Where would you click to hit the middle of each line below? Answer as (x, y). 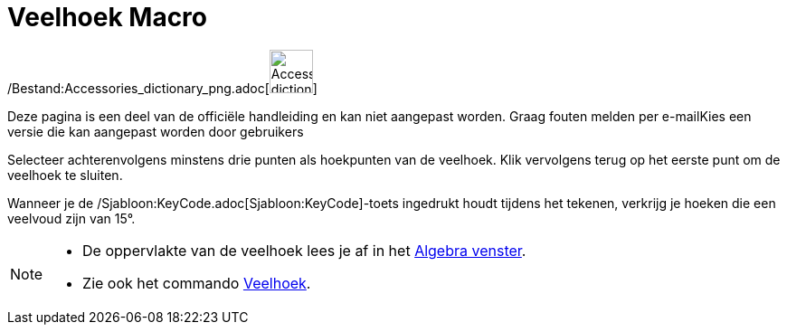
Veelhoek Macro (108, 17)
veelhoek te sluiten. (65, 175)
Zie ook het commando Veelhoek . (197, 283)
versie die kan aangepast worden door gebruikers (156, 131)
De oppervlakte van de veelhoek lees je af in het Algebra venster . (304, 250)
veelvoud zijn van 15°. (71, 218)
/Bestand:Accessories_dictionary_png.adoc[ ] (162, 88)
